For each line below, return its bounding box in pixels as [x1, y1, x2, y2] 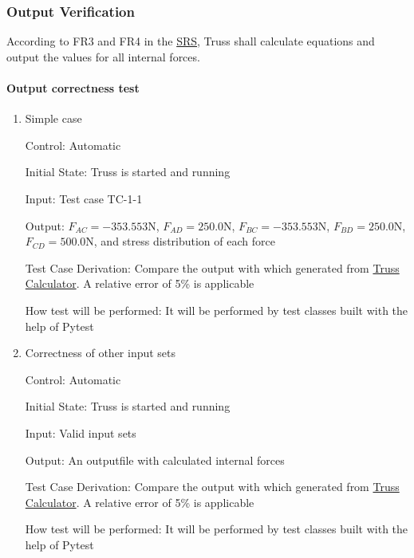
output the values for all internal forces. [6, 48, 200, 65]
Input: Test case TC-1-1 [25, 190, 143, 206]
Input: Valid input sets [25, 424, 136, 441]
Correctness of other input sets [25, 344, 176, 361]
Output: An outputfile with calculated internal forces [25, 451, 285, 468]
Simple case [25, 110, 82, 127]
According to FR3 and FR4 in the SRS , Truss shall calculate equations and [6, 33, 375, 49]
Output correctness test [6, 80, 140, 96]
